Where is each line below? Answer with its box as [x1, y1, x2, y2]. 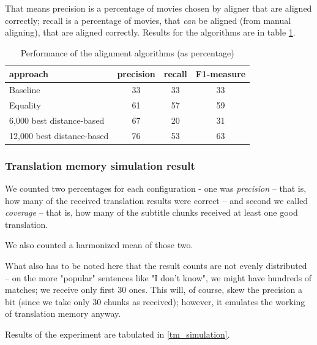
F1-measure [195, 67, 246, 80]
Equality [9, 99, 41, 112]
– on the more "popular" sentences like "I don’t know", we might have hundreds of [5, 271, 312, 284]
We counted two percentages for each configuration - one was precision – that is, [5, 182, 307, 195]
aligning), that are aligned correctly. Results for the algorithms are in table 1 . [5, 26, 296, 39]
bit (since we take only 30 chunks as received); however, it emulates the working [5, 295, 305, 308]
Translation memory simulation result [5, 157, 195, 173]
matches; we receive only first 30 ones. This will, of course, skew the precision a [5, 283, 302, 296]
